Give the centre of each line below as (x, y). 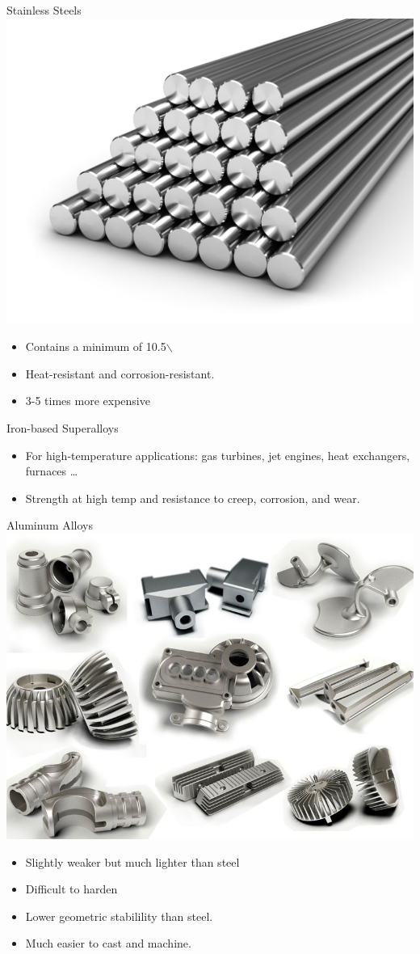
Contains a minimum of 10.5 (96, 346)
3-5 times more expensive (88, 401)
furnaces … (52, 471)
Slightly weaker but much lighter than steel (132, 861)
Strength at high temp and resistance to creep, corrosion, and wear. (193, 498)
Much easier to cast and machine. (108, 943)
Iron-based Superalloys (63, 427)
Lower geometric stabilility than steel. (119, 916)
